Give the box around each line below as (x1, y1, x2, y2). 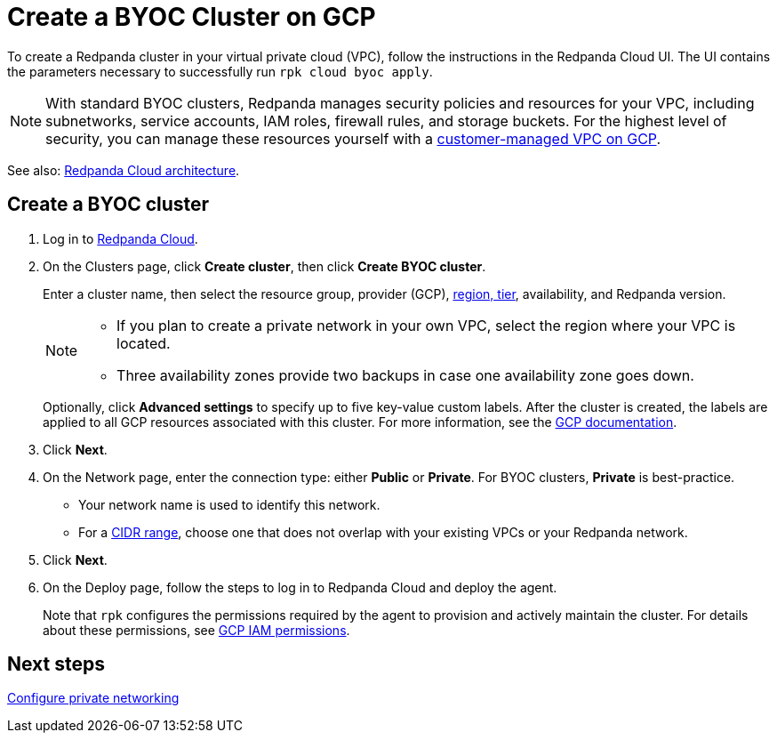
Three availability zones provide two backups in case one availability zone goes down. (116, 366, 694, 384)
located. (116, 334, 171, 352)
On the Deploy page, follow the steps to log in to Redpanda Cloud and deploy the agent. (43, 579, 557, 595)
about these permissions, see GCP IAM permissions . (43, 622, 350, 638)
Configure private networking (7, 690, 180, 706)
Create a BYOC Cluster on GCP (7, 2, 376, 32)
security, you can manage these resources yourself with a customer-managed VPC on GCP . (45, 129, 661, 148)
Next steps (7, 653, 105, 676)
